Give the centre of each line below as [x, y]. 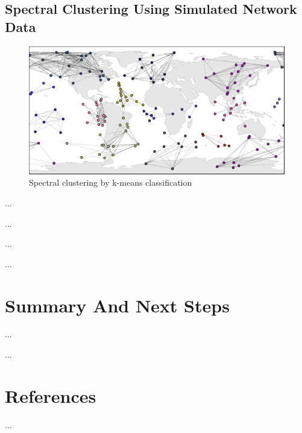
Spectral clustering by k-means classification [111, 182]
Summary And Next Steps [117, 305]
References [51, 395]
